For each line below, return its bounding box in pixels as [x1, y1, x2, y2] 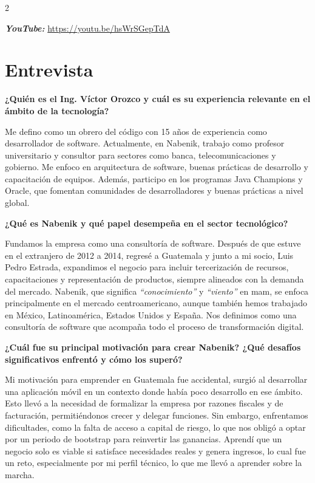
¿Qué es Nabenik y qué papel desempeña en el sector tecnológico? [5, 216, 288, 229]
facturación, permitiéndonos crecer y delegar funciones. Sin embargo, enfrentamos [5, 408, 308, 421]
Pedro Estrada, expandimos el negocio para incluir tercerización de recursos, [5, 261, 289, 273]
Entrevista [5, 57, 93, 82]
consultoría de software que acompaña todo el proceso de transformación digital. [5, 320, 304, 333]
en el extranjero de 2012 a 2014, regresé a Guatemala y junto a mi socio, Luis [5, 248, 294, 261]
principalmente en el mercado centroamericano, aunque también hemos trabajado [5, 296, 308, 309]
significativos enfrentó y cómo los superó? [5, 352, 183, 365]
